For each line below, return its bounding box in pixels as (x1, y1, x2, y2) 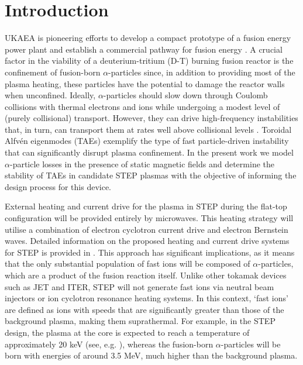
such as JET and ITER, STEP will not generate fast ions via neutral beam (5, 280, 274, 292)
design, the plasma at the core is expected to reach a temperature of (5, 326, 250, 338)
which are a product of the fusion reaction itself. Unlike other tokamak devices (5, 269, 287, 281)
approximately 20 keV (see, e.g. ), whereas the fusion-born (5, 338, 214, 350)
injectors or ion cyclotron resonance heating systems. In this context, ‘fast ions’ (5, 292, 288, 304)
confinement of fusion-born (5, 66, 101, 78)
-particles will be (221, 338, 281, 350)
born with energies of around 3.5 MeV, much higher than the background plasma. (5, 349, 298, 361)
